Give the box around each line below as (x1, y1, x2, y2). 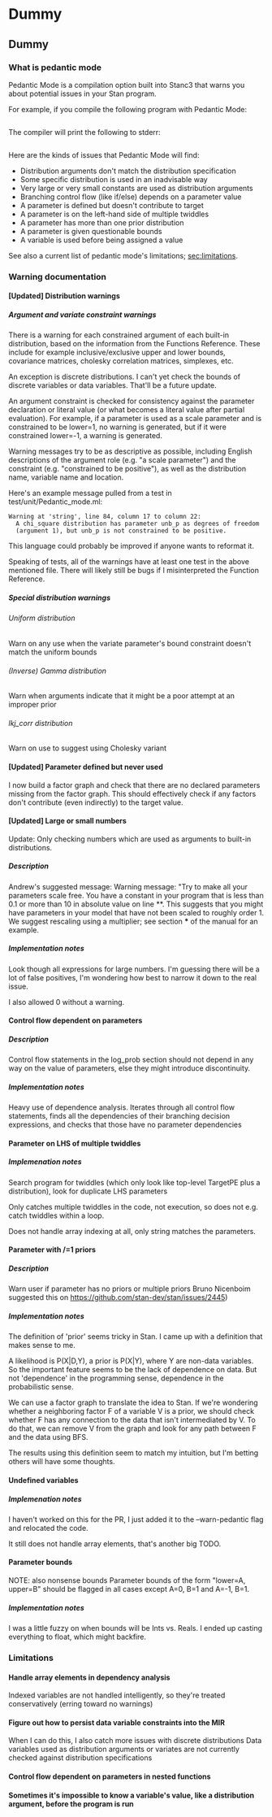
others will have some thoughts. (8, 1457, 115, 1467)
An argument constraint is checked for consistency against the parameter (8, 396, 255, 406)
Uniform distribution (8, 613, 76, 623)
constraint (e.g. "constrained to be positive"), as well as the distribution (8, 464, 247, 474)
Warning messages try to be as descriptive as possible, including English (8, 446, 253, 456)
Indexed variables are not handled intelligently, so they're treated (8, 1690, 226, 1700)
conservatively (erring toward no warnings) (8, 1699, 153, 1709)
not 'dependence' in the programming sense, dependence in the (8, 1373, 224, 1383)
